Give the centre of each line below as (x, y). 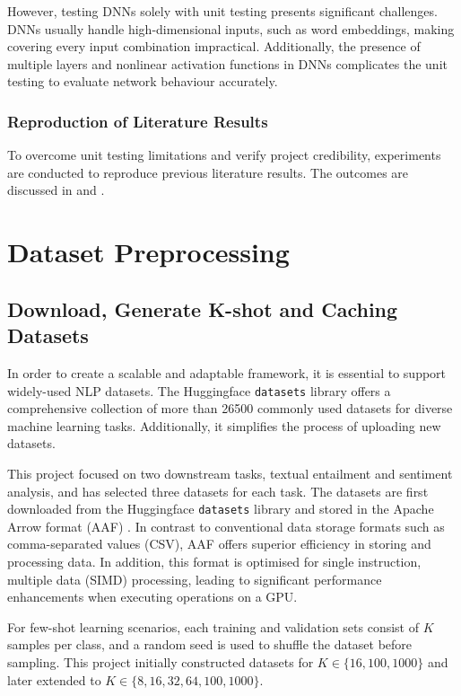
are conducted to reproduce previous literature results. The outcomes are (208, 172)
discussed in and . (56, 190)
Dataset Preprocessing (148, 252)
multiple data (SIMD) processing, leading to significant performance (195, 579)
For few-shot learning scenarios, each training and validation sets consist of (213, 626)
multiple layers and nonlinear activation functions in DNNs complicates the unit (227, 63)
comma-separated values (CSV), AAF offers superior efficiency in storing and (219, 544)
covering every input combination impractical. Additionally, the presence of (214, 46)
